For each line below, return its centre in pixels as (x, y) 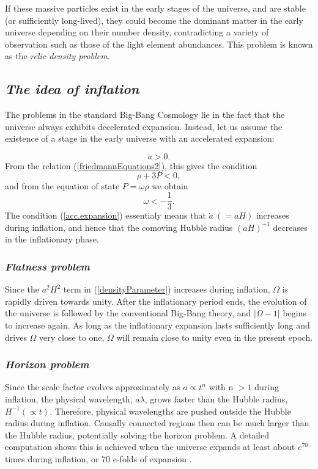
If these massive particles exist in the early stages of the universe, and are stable (155, 8)
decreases (290, 227)
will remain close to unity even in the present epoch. (215, 337)
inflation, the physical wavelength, (69, 398)
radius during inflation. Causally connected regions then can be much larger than (157, 423)
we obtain (170, 185)
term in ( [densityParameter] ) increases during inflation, (167, 289)
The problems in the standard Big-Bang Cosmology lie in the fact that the (145, 115)
